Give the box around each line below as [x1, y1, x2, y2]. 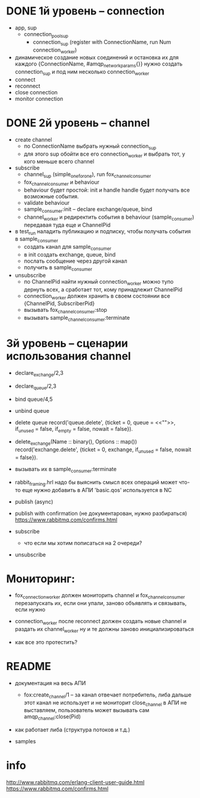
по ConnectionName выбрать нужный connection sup [23, 142, 157, 151]
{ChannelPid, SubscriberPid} [23, 300, 95, 307]
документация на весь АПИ [14, 679, 86, 686]
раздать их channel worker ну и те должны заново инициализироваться [14, 626, 195, 634]
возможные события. [23, 193, 79, 200]
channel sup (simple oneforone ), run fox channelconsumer [23, 171, 151, 180]
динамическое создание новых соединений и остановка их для [14, 54, 179, 61]
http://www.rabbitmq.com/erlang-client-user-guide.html [6, 779, 145, 786]
